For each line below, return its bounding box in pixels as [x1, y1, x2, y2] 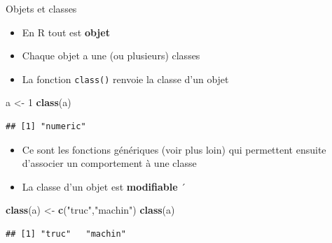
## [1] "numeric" [6, 121, 86, 132]
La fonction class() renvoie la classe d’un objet [22, 71, 229, 86]
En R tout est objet [22, 24, 110, 39]
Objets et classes [6, 1, 77, 15]
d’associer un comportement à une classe [22, 156, 197, 170]
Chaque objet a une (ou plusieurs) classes [22, 48, 200, 63]
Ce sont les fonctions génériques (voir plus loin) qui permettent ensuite [22, 142, 326, 156]
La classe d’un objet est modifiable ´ [22, 179, 186, 193]
